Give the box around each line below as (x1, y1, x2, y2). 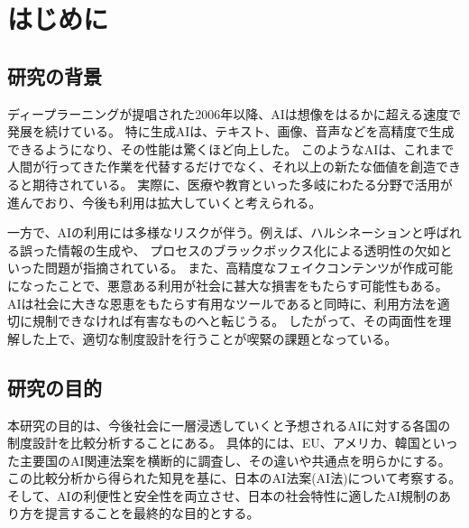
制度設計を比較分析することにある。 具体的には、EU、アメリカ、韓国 (7, 433, 420, 452)
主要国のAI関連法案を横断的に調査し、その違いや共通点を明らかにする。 (19, 450, 451, 469)
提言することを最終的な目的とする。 (44, 504, 260, 523)
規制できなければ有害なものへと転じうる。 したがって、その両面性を (32, 311, 439, 330)
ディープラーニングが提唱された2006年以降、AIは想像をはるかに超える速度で (7, 104, 462, 123)
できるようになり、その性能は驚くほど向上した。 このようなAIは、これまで (7, 139, 455, 158)
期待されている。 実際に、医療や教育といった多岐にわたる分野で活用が (32, 174, 453, 193)
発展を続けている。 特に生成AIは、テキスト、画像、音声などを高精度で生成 (7, 122, 455, 141)
